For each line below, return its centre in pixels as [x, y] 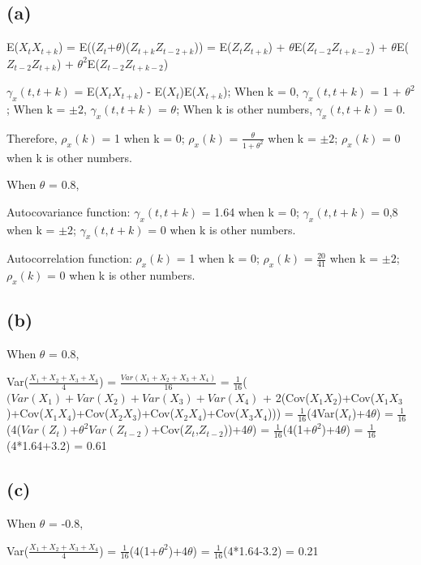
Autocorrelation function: [69, 258]
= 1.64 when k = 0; [250, 211]
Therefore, [32, 137]
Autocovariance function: [69, 211]
